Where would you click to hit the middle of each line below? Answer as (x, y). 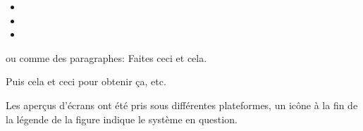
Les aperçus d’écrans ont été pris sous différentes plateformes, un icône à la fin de (182, 105)
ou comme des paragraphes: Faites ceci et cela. (106, 57)
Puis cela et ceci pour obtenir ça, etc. (86, 81)
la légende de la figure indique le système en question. (122, 119)
